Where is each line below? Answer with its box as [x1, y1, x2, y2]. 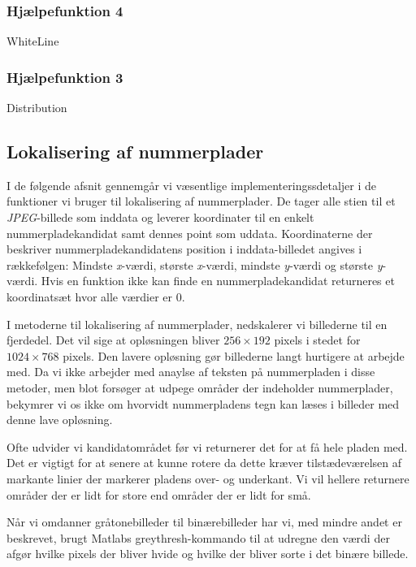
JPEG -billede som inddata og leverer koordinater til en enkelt [6, 209, 314, 226]
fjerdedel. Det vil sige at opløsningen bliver [6, 331, 220, 348]
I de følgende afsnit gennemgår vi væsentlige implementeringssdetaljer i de [6, 176, 377, 193]
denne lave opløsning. [6, 411, 113, 428]
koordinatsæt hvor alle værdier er [6, 288, 173, 305]
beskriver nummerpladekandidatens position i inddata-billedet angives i [6, 240, 362, 258]
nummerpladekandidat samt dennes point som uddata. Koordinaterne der [6, 224, 373, 241]
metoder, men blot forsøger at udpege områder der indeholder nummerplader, [6, 379, 393, 396]
